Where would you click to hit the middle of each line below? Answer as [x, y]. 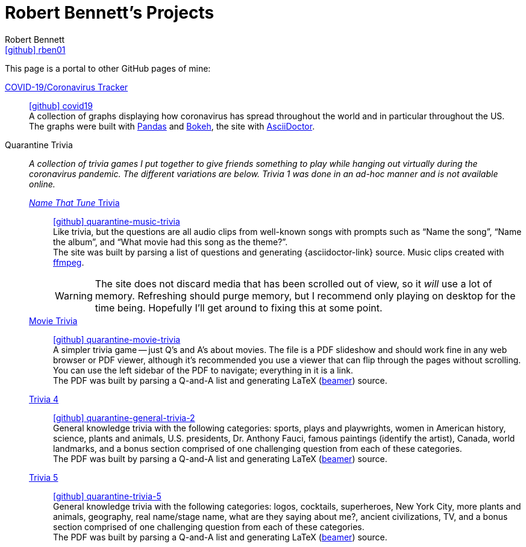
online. [42, 184]
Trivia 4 [44, 399]
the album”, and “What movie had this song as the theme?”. [171, 242]
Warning [74, 295]
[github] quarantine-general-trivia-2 [124, 417]
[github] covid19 [61, 105]
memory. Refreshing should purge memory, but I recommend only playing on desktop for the [305, 295]
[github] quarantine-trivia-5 [107, 496]
